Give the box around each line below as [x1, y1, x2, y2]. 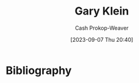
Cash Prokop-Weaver [74, 24, 129, 32]
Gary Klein [74, 4, 129, 18]
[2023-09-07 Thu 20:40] [70, 36, 134, 43]
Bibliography [5, 64, 72, 77]
